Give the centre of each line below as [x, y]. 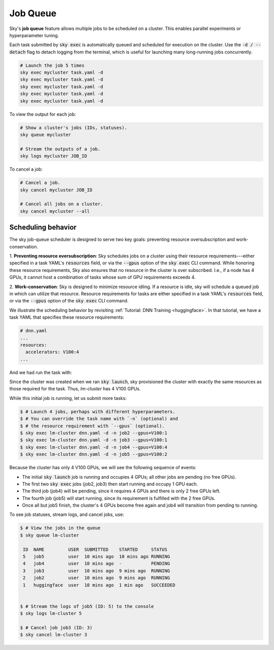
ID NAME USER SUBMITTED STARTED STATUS [95, 549]
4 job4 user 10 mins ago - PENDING [96, 564]
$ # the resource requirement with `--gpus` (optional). [92, 426]
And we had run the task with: [41, 372]
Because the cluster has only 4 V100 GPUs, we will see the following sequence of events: [103, 468]
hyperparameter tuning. [34, 35]
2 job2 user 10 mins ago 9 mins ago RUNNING [96, 578]
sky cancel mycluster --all [55, 211]
